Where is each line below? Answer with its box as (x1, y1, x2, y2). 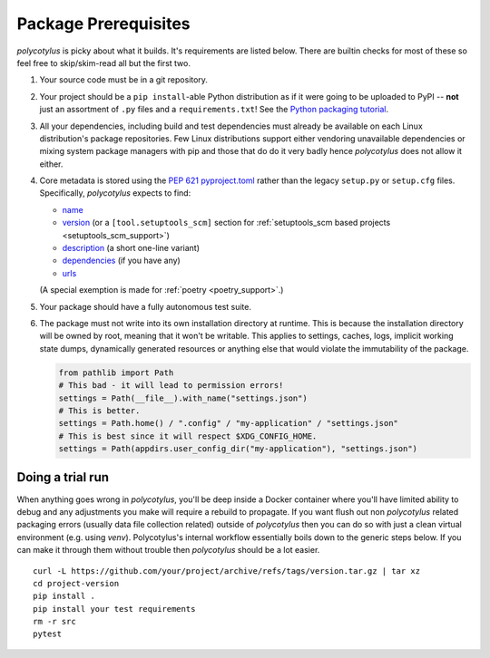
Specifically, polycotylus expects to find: (39, 188, 191, 198)
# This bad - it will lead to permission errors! (58, 381, 284, 391)
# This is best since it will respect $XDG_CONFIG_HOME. (58, 431, 318, 441)
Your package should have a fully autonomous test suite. (39, 301, 252, 312)
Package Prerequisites (16, 14, 191, 34)
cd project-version (33, 578, 120, 588)
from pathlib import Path (58, 367, 174, 378)
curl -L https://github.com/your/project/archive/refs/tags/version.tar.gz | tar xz (33, 566, 421, 576)
